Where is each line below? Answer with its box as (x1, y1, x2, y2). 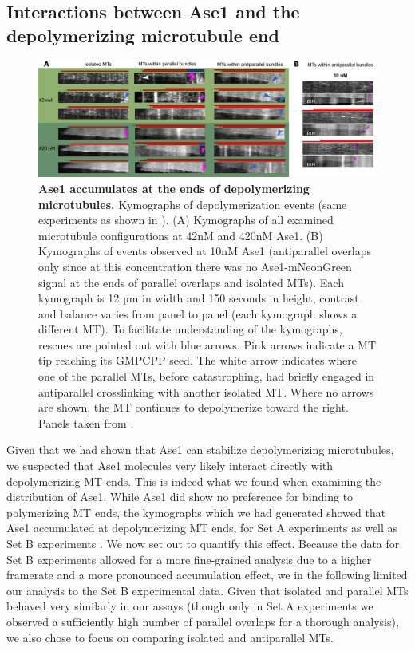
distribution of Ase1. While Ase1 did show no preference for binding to (6, 488, 354, 505)
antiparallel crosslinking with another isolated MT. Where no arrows (38, 383, 374, 400)
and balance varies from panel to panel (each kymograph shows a (38, 305, 358, 322)
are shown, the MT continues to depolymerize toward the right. (38, 399, 349, 416)
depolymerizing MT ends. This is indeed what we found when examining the (6, 472, 381, 489)
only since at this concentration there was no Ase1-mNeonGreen (38, 258, 352, 274)
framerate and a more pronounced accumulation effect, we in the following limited (6, 566, 408, 583)
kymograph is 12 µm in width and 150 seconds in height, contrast (38, 290, 359, 306)
